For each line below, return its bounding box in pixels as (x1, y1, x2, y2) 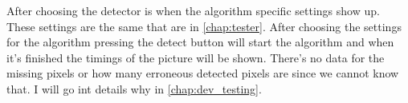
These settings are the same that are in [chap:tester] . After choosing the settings (6, 18, 402, 34)
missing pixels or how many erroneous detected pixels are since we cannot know (6, 65, 399, 81)
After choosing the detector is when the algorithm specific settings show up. (6, 2, 380, 18)
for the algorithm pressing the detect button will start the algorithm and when (6, 34, 394, 50)
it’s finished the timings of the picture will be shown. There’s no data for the (6, 49, 385, 65)
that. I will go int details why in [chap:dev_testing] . (6, 80, 262, 97)
